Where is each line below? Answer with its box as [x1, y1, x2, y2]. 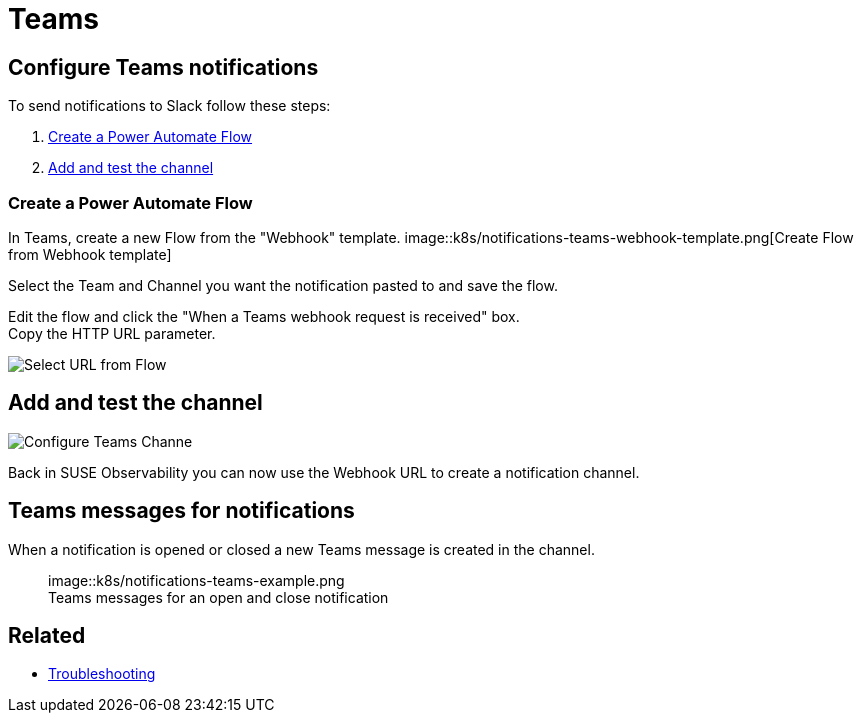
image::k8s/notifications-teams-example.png [48, 571, 345, 589]
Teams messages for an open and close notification [48, 588, 389, 606]
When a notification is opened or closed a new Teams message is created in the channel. [8, 540, 595, 558]
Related [8, 623, 86, 649]
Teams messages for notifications [8, 498, 355, 524]
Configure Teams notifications [8, 54, 319, 80]
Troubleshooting [48, 665, 156, 683]
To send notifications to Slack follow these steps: [8, 97, 331, 115]
